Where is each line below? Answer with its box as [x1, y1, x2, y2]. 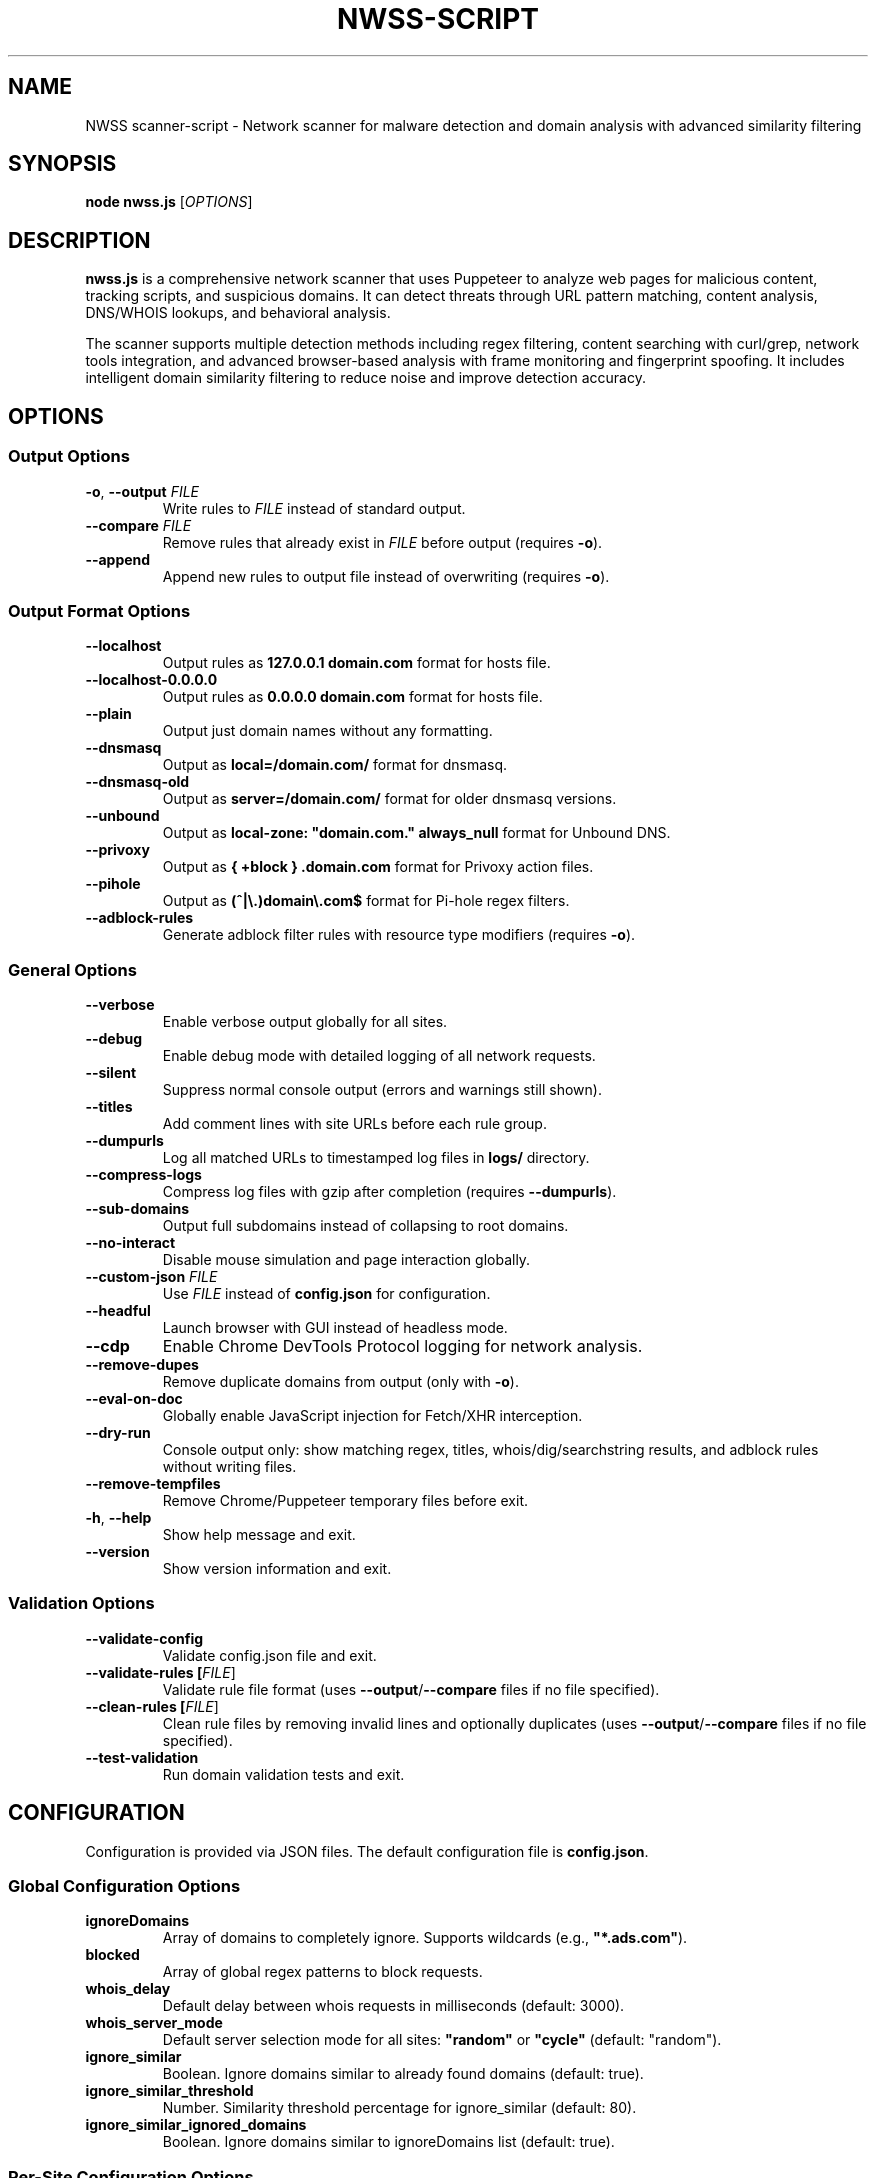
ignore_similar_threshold [85, 2082, 254, 2100]
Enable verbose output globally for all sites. [162, 1013, 448, 1030]
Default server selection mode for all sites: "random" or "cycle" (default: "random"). [162, 2031, 722, 2049]
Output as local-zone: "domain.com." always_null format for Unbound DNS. [162, 824, 671, 842]
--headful [85, 1302, 151, 1319]
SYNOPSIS [8, 151, 117, 177]
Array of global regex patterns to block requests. [162, 1963, 483, 1981]
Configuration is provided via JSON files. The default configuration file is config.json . [85, 1842, 649, 1860]
